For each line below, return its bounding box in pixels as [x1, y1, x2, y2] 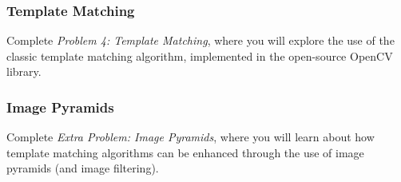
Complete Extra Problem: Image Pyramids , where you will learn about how [6, 129, 375, 145]
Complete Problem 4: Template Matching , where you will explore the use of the [6, 32, 395, 49]
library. [6, 63, 42, 80]
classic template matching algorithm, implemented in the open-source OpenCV [6, 47, 393, 64]
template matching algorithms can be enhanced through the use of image [6, 144, 364, 160]
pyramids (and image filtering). [6, 160, 159, 176]
